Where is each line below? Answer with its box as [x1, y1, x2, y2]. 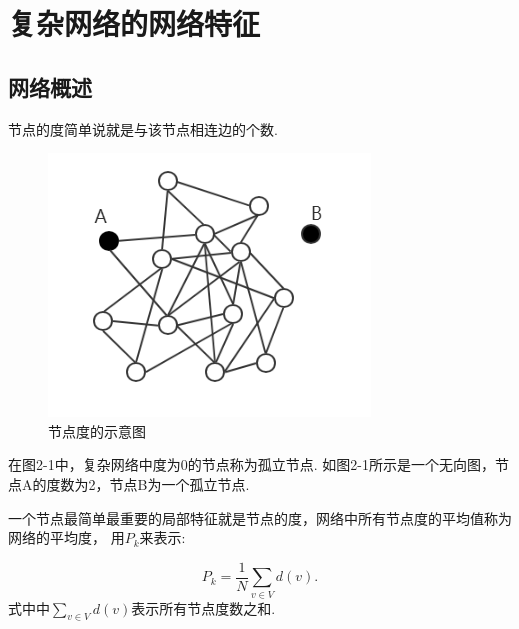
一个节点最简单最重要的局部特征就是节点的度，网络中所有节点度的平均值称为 [8, 507, 512, 528]
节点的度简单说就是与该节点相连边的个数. [8, 118, 278, 139]
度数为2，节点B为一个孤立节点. [46, 473, 250, 494]
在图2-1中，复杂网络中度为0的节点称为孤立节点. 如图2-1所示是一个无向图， [8, 454, 495, 475]
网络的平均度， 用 [8, 527, 125, 548]
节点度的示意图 [48, 420, 146, 441]
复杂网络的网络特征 [8, 3, 261, 44]
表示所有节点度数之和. [131, 597, 276, 618]
